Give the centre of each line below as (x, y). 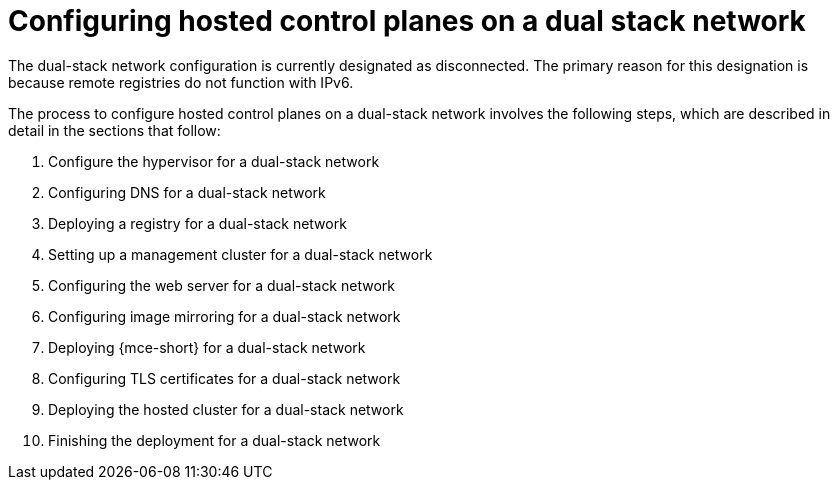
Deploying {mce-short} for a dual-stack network (207, 347)
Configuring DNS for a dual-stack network (187, 192)
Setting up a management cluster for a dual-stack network (240, 254)
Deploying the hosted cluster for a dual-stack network (226, 409)
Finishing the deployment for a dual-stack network (214, 440)
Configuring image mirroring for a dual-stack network (224, 316)
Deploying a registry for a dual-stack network (197, 223)
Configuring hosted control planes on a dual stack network (407, 21)
